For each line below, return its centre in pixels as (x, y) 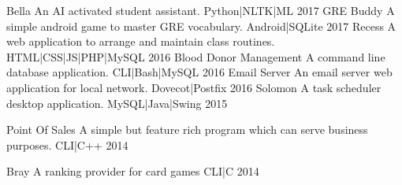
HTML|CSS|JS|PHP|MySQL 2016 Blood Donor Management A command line (196, 56)
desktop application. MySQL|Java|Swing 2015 (117, 103)
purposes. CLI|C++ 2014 (67, 144)
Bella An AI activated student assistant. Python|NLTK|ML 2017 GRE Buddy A (201, 10)
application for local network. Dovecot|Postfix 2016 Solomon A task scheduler (194, 87)
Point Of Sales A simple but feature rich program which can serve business (187, 129)
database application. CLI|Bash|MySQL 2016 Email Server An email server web (199, 72)
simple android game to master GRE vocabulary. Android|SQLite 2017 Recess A (201, 26)
